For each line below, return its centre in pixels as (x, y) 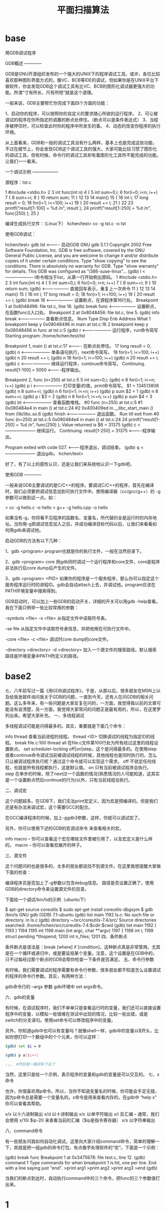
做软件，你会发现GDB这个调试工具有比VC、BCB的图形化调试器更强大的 (78, 86)
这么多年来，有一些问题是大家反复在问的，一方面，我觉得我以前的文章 (85, 703)
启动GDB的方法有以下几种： (34, 541)
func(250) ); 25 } (22, 213)
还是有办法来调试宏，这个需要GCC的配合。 (49, 807)
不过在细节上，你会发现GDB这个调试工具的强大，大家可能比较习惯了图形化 (81, 149)
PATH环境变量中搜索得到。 (32, 591)
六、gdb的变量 (20, 997)
